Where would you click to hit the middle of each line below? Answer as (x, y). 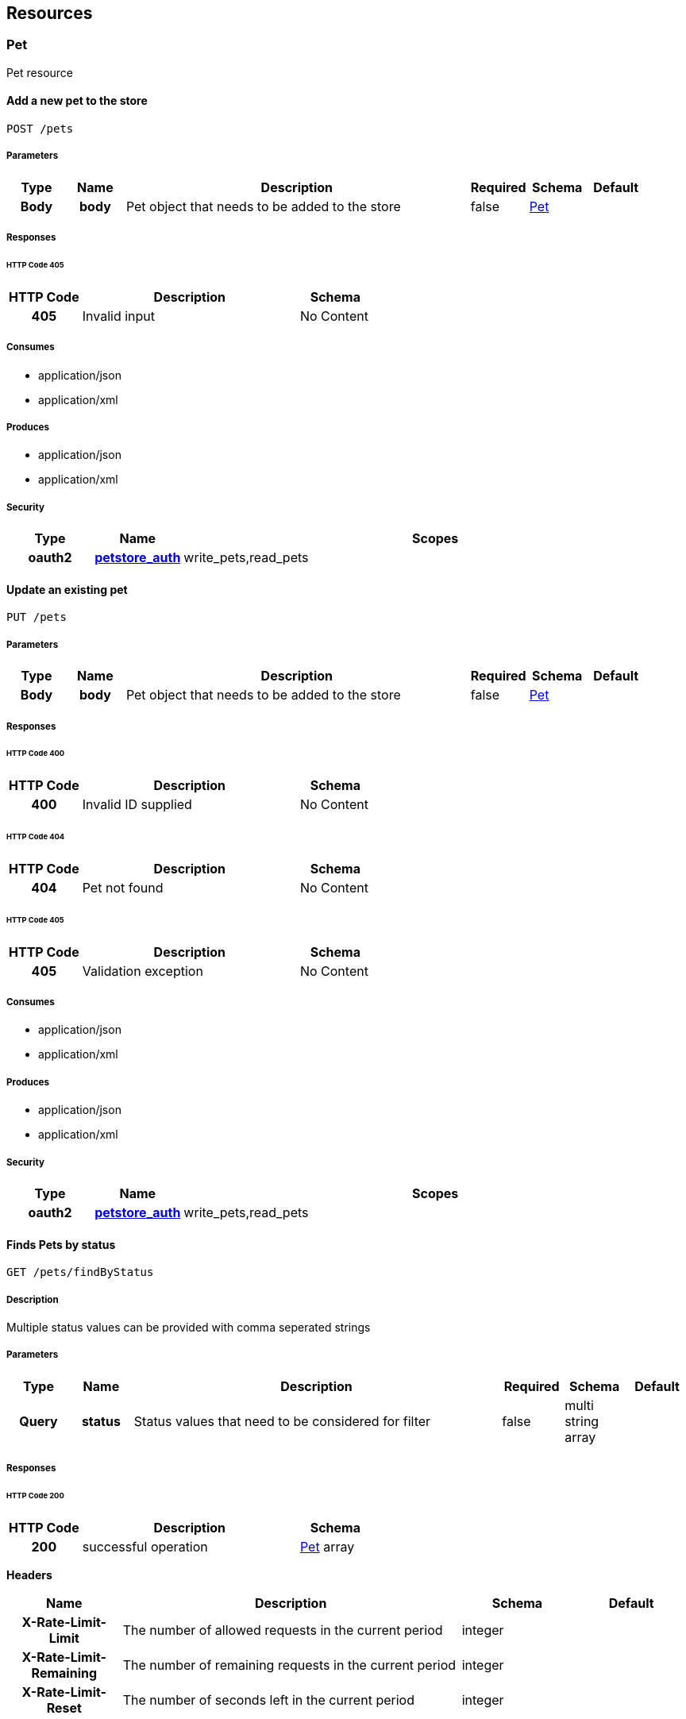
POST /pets (40, 129)
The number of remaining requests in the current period (289, 1665)
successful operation (145, 1546)
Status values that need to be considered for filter (282, 1421)
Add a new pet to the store (77, 101)
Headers (29, 1574)
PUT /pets (37, 617)
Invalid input (119, 316)
